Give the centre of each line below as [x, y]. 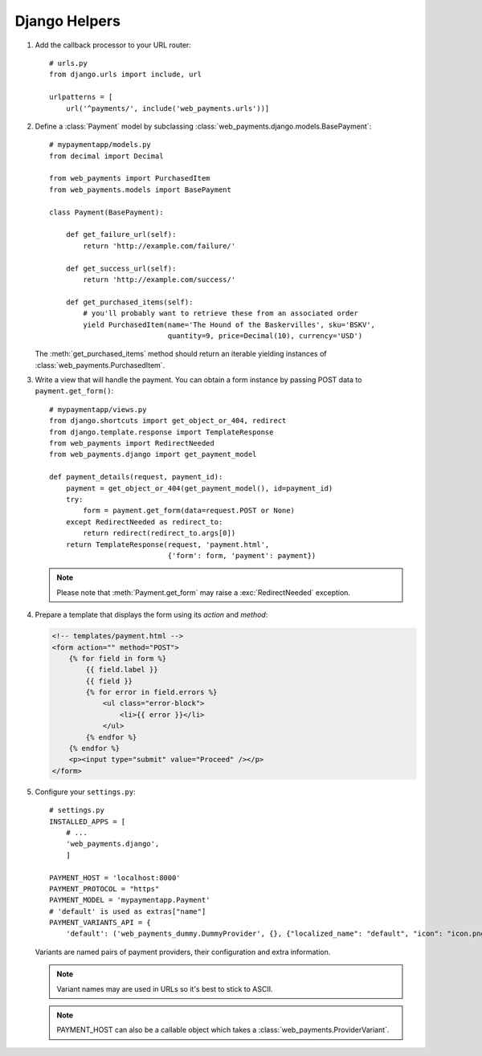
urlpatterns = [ [81, 97]
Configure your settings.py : [85, 792]
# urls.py [68, 63]
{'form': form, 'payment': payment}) [242, 555]
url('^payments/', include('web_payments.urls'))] [167, 108]
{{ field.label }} [122, 670]
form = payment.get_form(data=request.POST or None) [189, 511]
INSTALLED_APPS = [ [88, 822]
